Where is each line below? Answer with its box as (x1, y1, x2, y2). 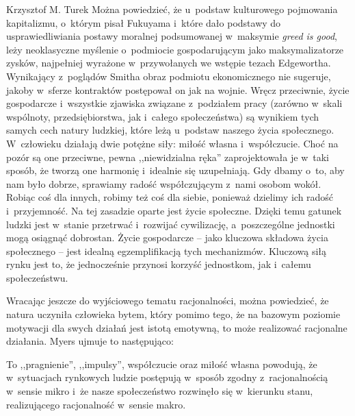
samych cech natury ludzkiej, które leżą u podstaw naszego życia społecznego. (6, 123, 334, 137)
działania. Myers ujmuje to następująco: (6, 334, 174, 348)
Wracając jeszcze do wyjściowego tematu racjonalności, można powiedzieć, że (6, 293, 329, 308)
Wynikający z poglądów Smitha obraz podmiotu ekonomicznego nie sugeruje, (6, 69, 331, 83)
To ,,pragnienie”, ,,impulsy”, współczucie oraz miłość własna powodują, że (6, 356, 317, 371)
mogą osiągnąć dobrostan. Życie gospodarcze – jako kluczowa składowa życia (6, 230, 328, 245)
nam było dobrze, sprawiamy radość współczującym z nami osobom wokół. (6, 176, 321, 191)
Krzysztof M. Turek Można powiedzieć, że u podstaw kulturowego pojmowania (6, 2, 338, 16)
